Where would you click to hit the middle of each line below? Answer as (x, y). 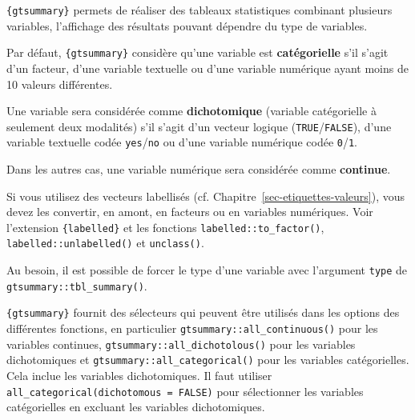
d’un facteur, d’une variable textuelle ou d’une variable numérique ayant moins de (207, 68)
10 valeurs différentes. (60, 84)
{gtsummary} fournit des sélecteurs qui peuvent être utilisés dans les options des (203, 312)
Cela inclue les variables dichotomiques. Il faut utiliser (139, 376)
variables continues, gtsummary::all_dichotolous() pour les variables (181, 344)
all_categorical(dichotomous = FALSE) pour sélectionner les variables (185, 391)
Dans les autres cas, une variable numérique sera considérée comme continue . (199, 169)
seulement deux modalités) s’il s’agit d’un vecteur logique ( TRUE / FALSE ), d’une (199, 126)
